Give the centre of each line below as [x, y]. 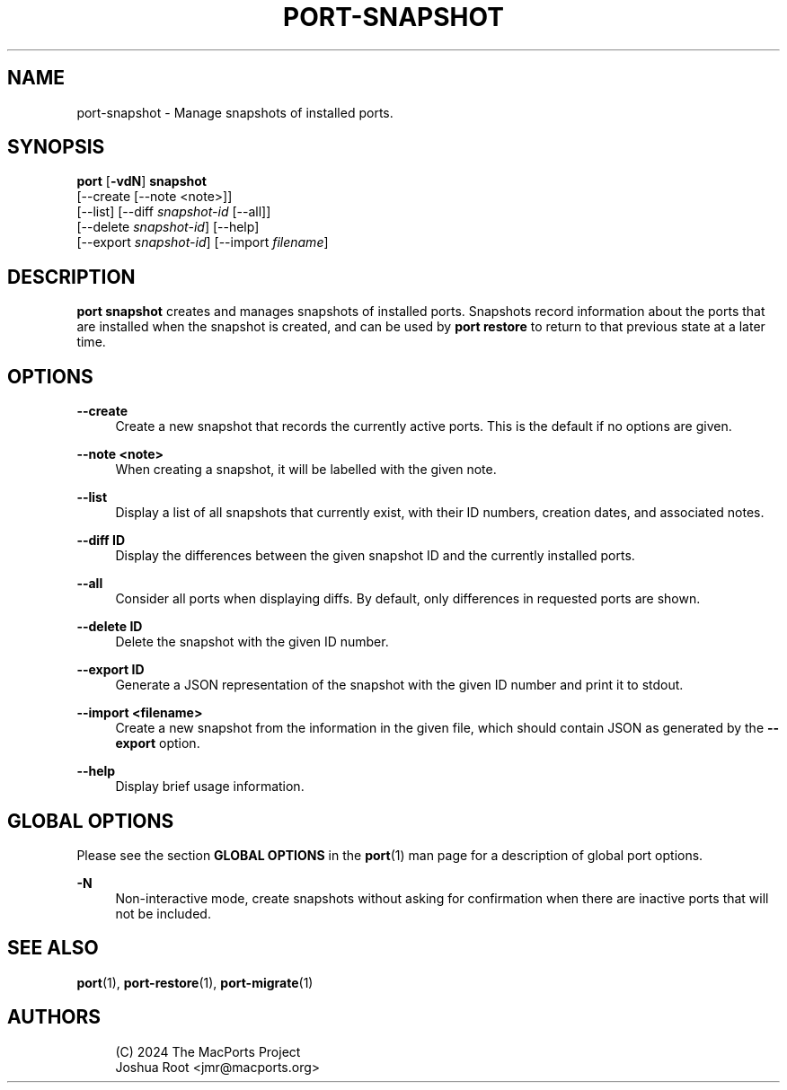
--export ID [111, 670]
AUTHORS [54, 1017]
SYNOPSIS [56, 147]
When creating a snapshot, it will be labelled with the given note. [306, 470]
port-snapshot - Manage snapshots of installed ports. [235, 112]
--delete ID [110, 627]
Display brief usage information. [210, 787]
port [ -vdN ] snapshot [141, 181]
